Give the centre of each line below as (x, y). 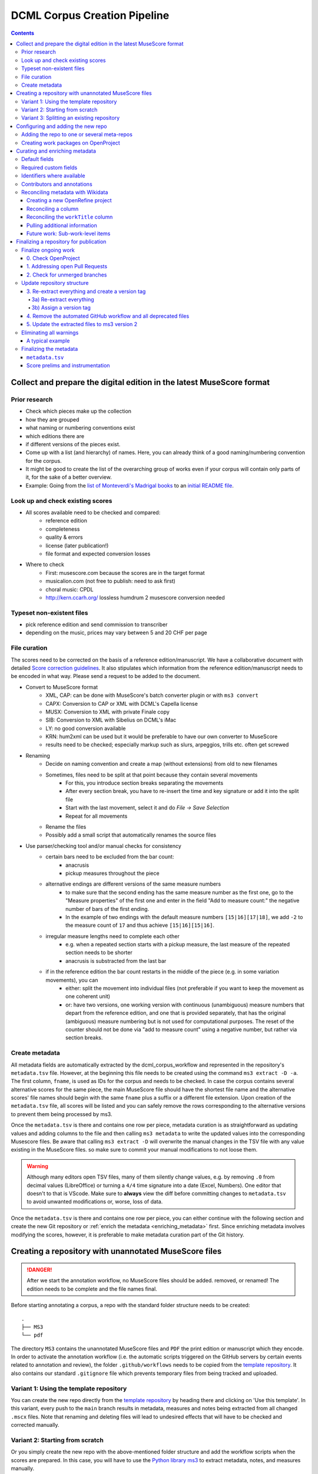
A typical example (48, 341)
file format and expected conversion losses (98, 554)
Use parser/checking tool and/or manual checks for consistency (104, 845)
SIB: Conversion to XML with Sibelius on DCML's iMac (111, 720)
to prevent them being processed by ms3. (62, 1114)
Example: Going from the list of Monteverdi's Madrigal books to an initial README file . (130, 485)
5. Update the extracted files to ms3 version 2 (82, 324)
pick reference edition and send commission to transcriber (97, 624)
